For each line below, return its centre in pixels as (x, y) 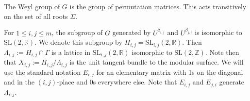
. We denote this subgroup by (78, 42)
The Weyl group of (32, 6)
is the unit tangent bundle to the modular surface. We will (157, 62)
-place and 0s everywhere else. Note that (117, 82)
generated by (132, 32)
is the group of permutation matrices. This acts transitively (158, 6)
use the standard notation (42, 72)
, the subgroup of (77, 32)
